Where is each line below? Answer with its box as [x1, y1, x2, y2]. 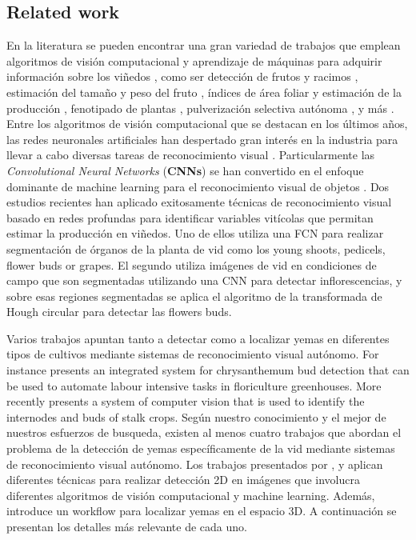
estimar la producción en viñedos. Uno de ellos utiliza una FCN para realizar [6, 225, 384, 242]
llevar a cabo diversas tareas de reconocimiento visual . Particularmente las [6, 146, 375, 163]
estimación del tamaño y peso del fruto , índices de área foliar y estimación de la [6, 83, 402, 100]
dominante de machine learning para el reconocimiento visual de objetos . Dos [6, 178, 390, 194]
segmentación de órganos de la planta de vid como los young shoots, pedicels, [6, 240, 386, 257]
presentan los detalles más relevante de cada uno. [6, 518, 247, 535]
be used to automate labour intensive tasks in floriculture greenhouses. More [6, 377, 382, 394]
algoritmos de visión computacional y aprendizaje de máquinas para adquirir [6, 52, 382, 69]
